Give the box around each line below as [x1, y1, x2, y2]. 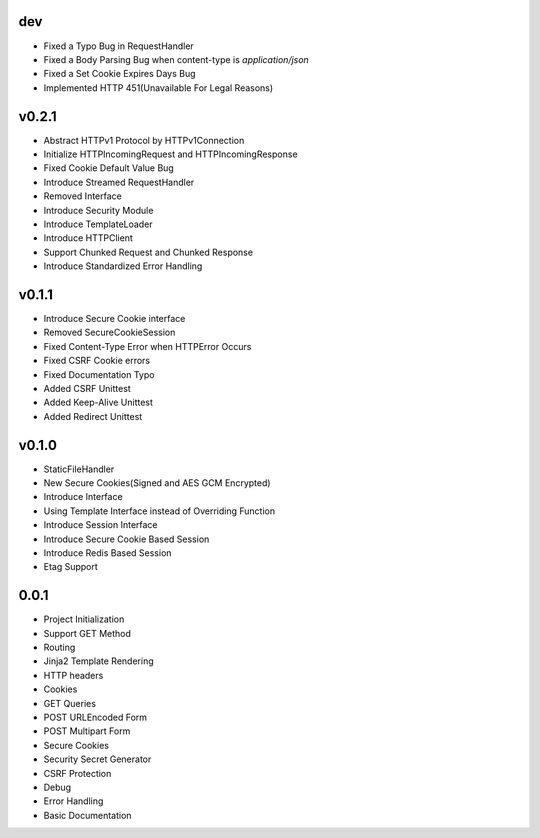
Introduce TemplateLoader [43, 218, 154, 230]
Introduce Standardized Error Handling [43, 260, 203, 272]
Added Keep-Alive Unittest [43, 396, 154, 409]
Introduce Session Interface [43, 519, 159, 531]
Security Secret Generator [43, 753, 152, 765]
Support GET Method [43, 627, 132, 639]
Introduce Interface [43, 491, 124, 503]
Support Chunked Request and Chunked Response [43, 246, 254, 258]
